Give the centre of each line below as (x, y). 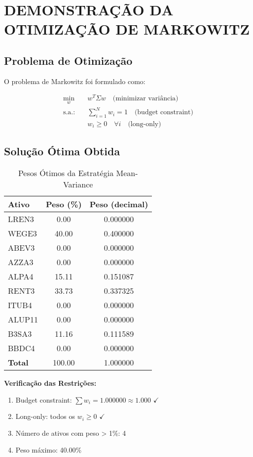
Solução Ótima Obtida (62, 151)
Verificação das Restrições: (50, 383)
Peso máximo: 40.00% (49, 449)
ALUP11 (23, 320)
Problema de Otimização (68, 60)
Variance (78, 184)
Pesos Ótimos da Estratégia (66, 173)
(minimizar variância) (145, 99)
